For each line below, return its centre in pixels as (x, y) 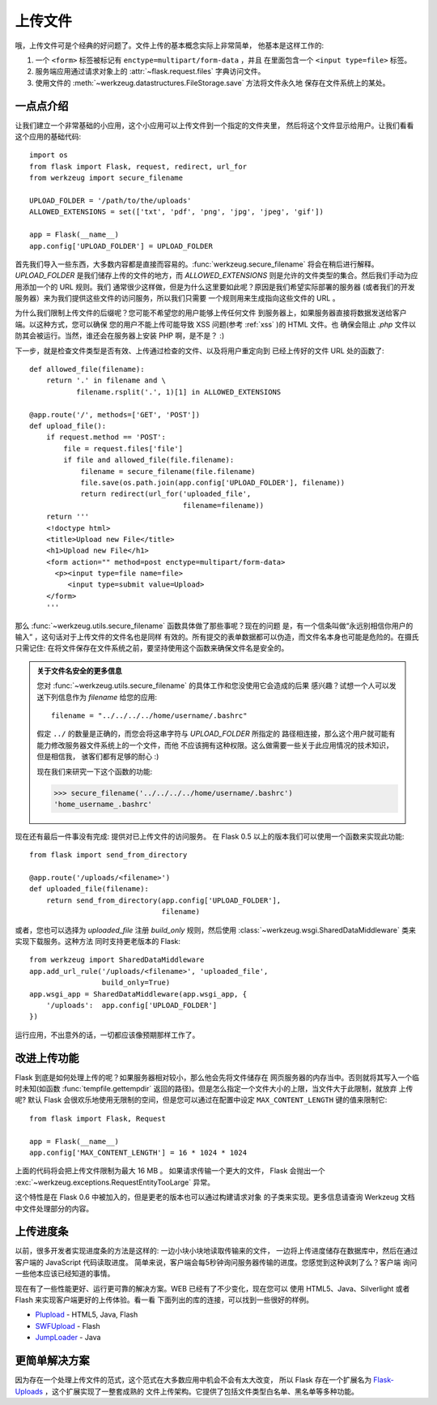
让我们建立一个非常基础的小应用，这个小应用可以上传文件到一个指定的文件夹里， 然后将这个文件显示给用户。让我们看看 (214, 125)
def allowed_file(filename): (87, 369)
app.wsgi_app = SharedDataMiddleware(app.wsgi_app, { (138, 994)
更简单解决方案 (52, 1361)
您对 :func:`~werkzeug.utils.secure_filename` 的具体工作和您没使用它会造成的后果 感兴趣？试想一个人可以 (213, 685)
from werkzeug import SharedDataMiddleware (117, 960)
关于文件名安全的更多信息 (79, 670)
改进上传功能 (47, 1058)
